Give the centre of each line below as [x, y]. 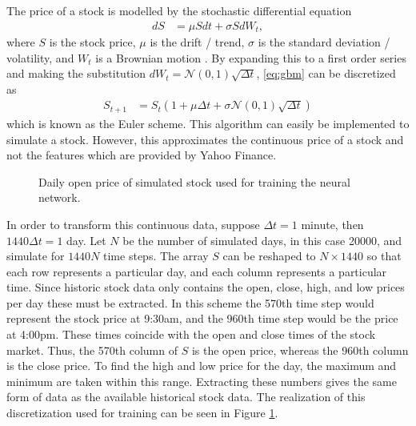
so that [384, 256]
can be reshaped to [269, 256]
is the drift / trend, [197, 42]
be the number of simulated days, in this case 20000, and [262, 240]
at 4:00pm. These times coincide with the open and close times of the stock [191, 334]
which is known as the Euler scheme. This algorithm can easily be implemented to [208, 123]
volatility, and [40, 57]
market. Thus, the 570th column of [92, 350]
